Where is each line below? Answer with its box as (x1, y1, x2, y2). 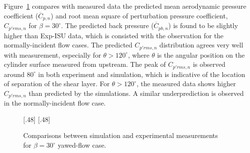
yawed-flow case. (58, 140, 106, 150)
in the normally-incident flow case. (4, 98, 106, 108)
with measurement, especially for (4, 49, 101, 60)
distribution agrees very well (159, 40, 243, 50)
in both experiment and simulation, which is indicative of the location (38, 69, 246, 79)
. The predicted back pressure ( (61, 20, 154, 31)
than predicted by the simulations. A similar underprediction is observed (29, 88, 244, 98)
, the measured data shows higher (136, 78, 236, 89)
